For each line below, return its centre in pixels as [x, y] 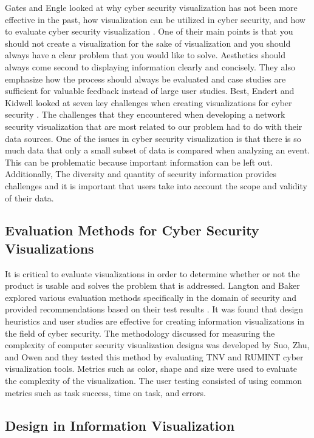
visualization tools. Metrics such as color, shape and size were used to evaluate [151, 369]
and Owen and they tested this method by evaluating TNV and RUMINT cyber [154, 356]
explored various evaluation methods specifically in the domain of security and [151, 297]
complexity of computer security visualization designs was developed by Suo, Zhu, [157, 345]
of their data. [29, 197]
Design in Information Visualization [120, 425]
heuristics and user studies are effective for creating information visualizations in [155, 321]
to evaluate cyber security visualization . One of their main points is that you [149, 31]
